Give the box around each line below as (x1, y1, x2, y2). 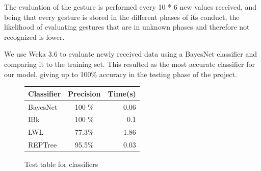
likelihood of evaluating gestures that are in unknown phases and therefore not (4, 21, 250, 32)
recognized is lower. (4, 31, 65, 42)
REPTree (28, 139, 57, 150)
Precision (68, 88, 101, 99)
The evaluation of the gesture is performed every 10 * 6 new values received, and (4, 2, 257, 12)
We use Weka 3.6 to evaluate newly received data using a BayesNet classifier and (4, 48, 257, 59)
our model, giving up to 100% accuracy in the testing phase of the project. (4, 68, 237, 79)
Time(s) (108, 88, 136, 99)
